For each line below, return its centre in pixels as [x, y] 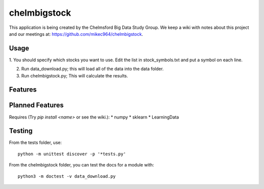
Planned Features [36, 105]
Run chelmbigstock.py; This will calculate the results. [75, 75]
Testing [21, 131]
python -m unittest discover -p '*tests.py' [72, 154]
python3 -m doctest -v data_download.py [67, 176]
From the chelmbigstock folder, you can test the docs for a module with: [81, 165]
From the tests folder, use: [35, 142]
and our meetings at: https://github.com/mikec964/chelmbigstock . [76, 34]
